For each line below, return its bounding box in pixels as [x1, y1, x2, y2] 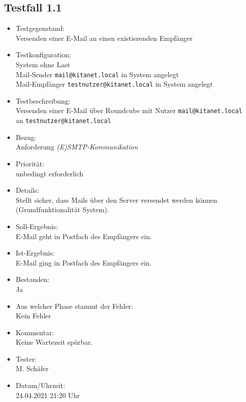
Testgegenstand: [15, 23, 65, 33]
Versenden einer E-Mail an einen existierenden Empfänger [15, 32, 193, 43]
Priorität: [15, 158, 44, 168]
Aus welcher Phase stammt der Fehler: [15, 300, 133, 311]
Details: [15, 185, 39, 195]
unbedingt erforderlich [15, 168, 84, 178]
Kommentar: [15, 327, 54, 337]
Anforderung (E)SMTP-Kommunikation [15, 141, 138, 152]
